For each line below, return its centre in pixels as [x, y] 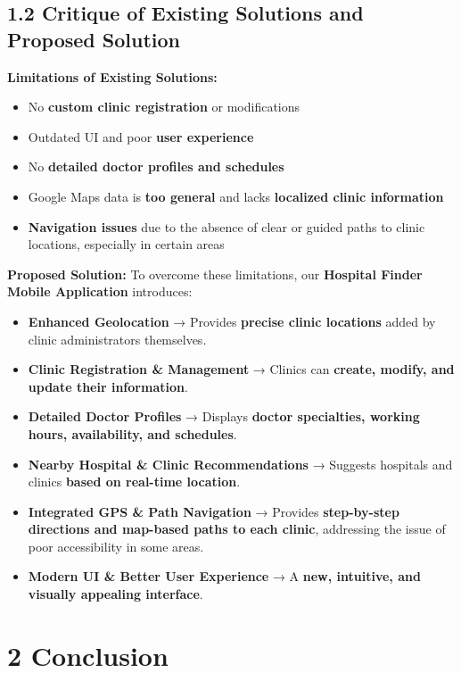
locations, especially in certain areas [126, 244]
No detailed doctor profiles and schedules [156, 166]
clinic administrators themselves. [117, 339]
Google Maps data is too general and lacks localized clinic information [236, 196]
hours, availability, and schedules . [132, 433]
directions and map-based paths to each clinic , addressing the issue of [237, 529]
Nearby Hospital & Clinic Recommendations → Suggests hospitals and [240, 464]
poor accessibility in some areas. [116, 546]
